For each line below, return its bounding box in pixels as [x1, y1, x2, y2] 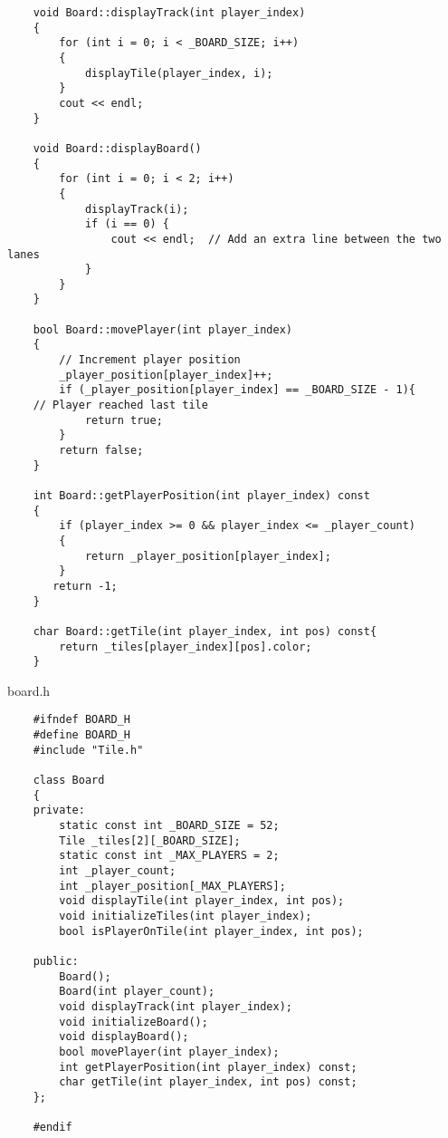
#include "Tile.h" [33, 743, 144, 757]
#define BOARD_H [33, 728, 131, 742]
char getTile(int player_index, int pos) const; [59, 1075, 357, 1089]
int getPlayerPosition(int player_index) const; [59, 1060, 357, 1074]
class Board [33, 774, 105, 787]
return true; [84, 413, 163, 427]
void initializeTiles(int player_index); [59, 910, 312, 922]
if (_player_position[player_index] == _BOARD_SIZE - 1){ [59, 383, 416, 397]
